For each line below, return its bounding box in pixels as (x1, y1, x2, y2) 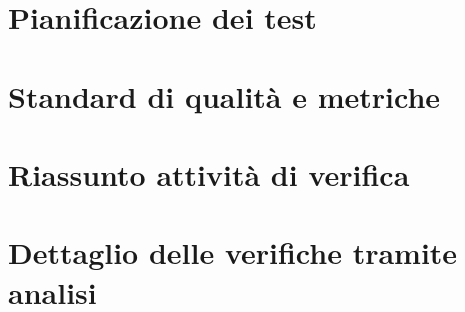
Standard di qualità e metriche (8, 75, 441, 116)
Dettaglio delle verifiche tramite (8, 232, 458, 273)
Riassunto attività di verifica (8, 153, 410, 194)
